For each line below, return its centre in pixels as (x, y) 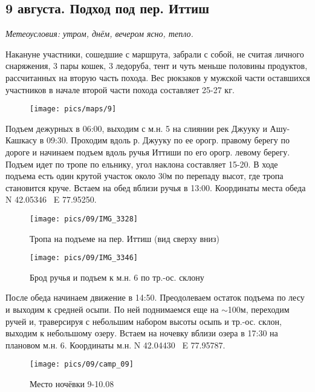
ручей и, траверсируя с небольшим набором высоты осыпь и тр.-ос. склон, (144, 321)
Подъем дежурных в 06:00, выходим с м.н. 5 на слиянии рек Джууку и (136, 128)
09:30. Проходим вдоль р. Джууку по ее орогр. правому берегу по (168, 140)
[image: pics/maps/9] (73, 109)
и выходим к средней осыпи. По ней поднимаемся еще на (112, 309)
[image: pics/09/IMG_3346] (84, 258)
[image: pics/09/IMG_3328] (84, 219)
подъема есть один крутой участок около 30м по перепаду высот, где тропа (145, 176)
